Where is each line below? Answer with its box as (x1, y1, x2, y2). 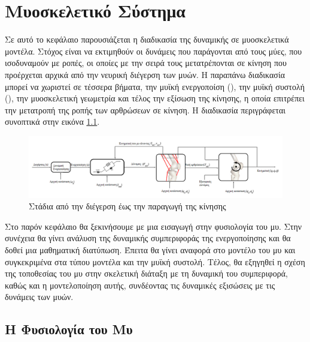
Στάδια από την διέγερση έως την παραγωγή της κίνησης (29, 200, 226, 212)
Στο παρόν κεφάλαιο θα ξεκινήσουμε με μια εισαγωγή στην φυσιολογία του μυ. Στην (5, 220, 302, 232)
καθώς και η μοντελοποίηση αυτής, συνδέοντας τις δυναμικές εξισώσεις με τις (5, 278, 275, 291)
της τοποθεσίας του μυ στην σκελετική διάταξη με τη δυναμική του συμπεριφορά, (5, 267, 288, 280)
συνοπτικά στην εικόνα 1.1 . (5, 115, 100, 128)
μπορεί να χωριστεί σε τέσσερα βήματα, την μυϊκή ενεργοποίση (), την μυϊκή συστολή (5, 80, 305, 92)
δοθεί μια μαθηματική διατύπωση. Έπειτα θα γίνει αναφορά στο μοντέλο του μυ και (5, 243, 296, 256)
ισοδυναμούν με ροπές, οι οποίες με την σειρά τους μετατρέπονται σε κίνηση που (5, 56, 287, 69)
